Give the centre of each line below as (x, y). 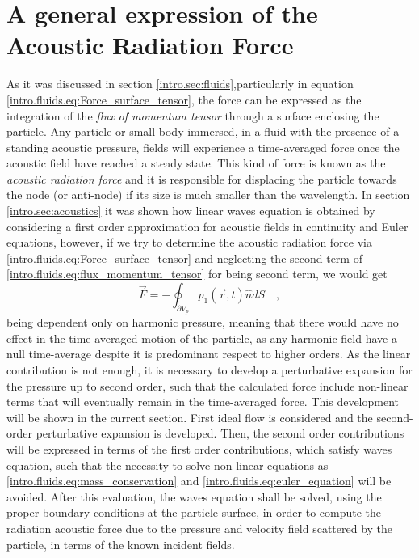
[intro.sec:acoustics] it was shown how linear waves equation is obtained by (191, 211)
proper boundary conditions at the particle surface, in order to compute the (194, 512)
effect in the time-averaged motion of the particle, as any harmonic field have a (202, 338)
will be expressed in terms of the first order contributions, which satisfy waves (199, 448)
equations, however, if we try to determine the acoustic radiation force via (189, 242)
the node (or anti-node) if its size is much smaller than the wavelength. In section (208, 194)
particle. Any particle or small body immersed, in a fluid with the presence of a (203, 131)
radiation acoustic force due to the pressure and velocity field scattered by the (200, 528)
